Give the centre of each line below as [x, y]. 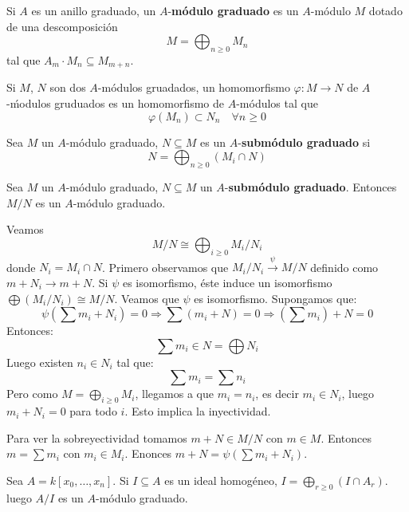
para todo [93, 411]
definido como [344, 267]
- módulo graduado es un [233, 10]
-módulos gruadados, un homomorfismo [194, 87]
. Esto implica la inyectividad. [198, 411]
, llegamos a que [174, 394]
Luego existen [40, 362]
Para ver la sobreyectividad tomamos [97, 437]
